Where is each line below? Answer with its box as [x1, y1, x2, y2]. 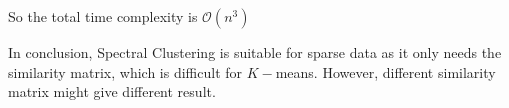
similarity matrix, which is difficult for [8, 61, 243, 82]
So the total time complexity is [8, 6, 198, 26]
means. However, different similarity [275, 61, 496, 82]
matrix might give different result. [8, 81, 216, 102]
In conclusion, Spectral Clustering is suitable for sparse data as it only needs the [8, 42, 502, 62]
